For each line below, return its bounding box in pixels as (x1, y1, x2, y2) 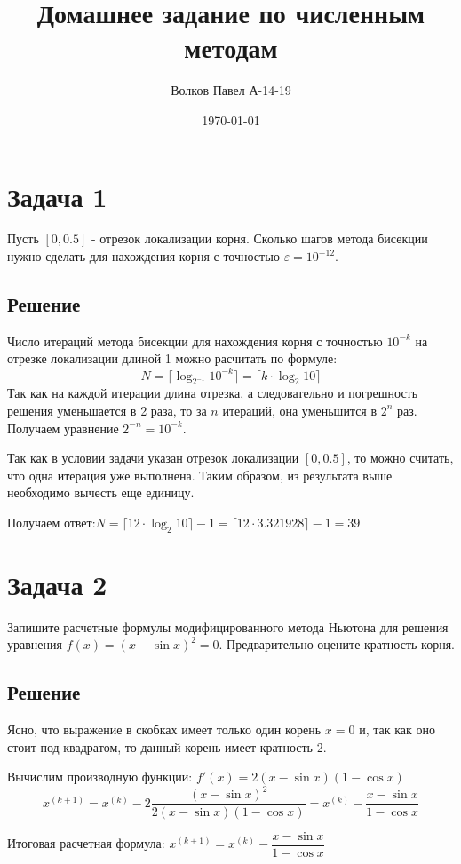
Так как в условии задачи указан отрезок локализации (7, 448, 299, 467)
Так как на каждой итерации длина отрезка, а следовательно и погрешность (7, 384, 418, 402)
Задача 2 (7, 566, 107, 602)
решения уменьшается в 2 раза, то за (7, 400, 207, 419)
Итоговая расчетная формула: (7, 834, 165, 852)
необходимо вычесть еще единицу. (7, 483, 195, 502)
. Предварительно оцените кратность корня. (219, 635, 455, 654)
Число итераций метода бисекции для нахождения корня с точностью (7, 331, 383, 350)
